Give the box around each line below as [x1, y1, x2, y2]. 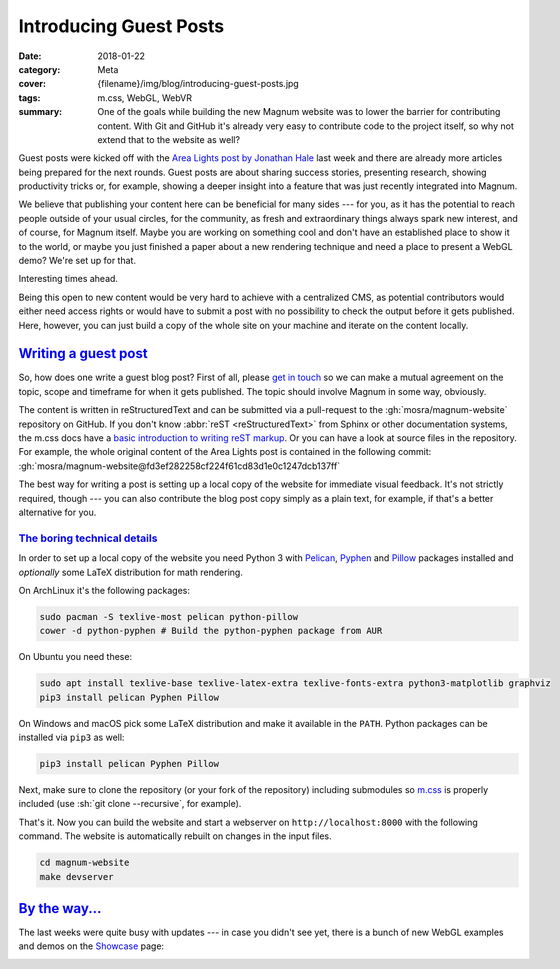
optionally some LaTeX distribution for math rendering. [18, 566, 244, 578]
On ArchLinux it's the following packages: [18, 584, 190, 596]
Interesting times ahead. [18, 273, 119, 285]
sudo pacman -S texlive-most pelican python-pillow [39, 611, 299, 622]
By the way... [18, 900, 102, 917]
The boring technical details [18, 531, 158, 545]
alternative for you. [18, 506, 97, 518]
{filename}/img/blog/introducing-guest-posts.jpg [97, 78, 299, 90]
